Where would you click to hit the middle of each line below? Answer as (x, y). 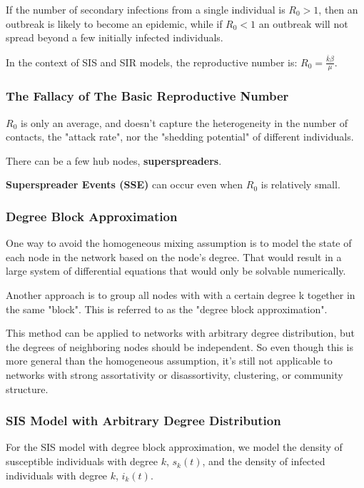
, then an (338, 9)
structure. (27, 388)
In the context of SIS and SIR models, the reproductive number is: (152, 62)
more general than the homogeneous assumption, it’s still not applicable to (169, 361)
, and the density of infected (264, 461)
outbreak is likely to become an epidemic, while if (114, 23)
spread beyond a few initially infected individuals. (115, 37)
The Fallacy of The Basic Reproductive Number (147, 96)
